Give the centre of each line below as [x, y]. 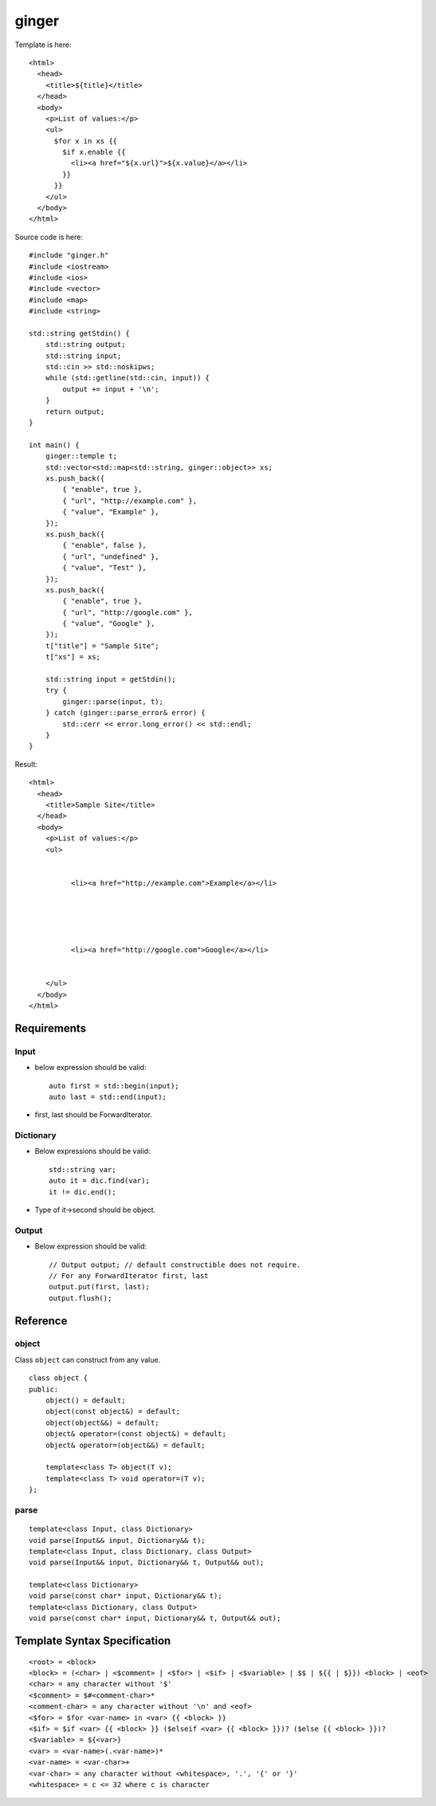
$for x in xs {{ [86, 141]
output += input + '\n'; [111, 389]
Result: [26, 764]
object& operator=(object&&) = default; [126, 1445]
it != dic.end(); [82, 1192]
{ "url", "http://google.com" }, [128, 612]
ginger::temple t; [81, 456]
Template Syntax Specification [93, 1641]
